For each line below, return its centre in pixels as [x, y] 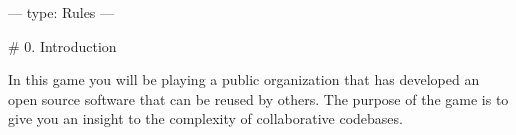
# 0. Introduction [62, 45]
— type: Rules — [61, 12]
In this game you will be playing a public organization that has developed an [244, 79]
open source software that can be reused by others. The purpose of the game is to [258, 98]
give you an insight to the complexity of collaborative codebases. [205, 118]
